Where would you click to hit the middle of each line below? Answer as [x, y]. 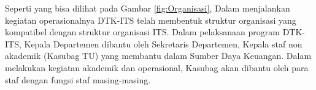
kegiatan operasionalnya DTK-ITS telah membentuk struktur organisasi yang [151, 20]
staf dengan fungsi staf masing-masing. [78, 79]
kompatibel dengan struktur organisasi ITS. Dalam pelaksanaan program [142, 32]
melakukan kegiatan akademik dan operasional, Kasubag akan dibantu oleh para [157, 67]
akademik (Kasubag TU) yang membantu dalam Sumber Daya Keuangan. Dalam [158, 56]
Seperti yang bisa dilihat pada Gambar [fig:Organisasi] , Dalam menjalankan [148, 8]
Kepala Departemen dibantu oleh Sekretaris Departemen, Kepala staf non [163, 43]
